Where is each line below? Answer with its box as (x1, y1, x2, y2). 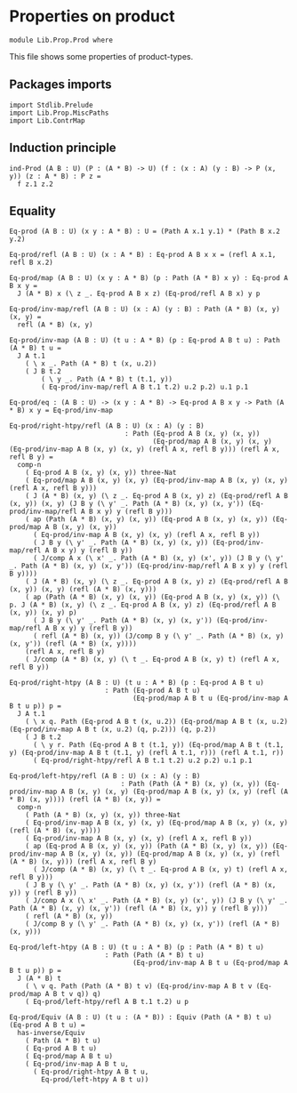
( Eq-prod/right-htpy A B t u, (32, 1067, 149, 1077)
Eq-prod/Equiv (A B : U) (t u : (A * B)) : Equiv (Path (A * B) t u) (9, 1013, 273, 1022)
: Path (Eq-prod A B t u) (104, 687, 201, 695)
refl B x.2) (9, 258, 53, 268)
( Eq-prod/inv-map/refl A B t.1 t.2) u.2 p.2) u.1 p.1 (41, 382, 249, 392)
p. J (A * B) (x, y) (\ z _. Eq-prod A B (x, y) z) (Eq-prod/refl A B (9, 600, 277, 610)
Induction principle (9, 141, 117, 156)
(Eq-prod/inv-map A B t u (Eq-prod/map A (132, 959, 289, 968)
